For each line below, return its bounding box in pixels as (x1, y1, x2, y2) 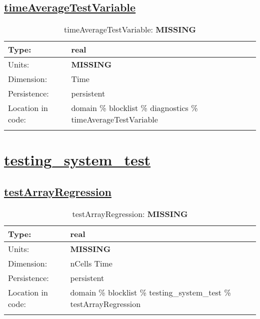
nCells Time (70, 257, 112, 269)
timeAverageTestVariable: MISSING (63, 23, 196, 35)
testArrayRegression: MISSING (72, 207, 188, 219)
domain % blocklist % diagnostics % (71, 102, 198, 114)
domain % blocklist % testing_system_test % (70, 286, 231, 298)
